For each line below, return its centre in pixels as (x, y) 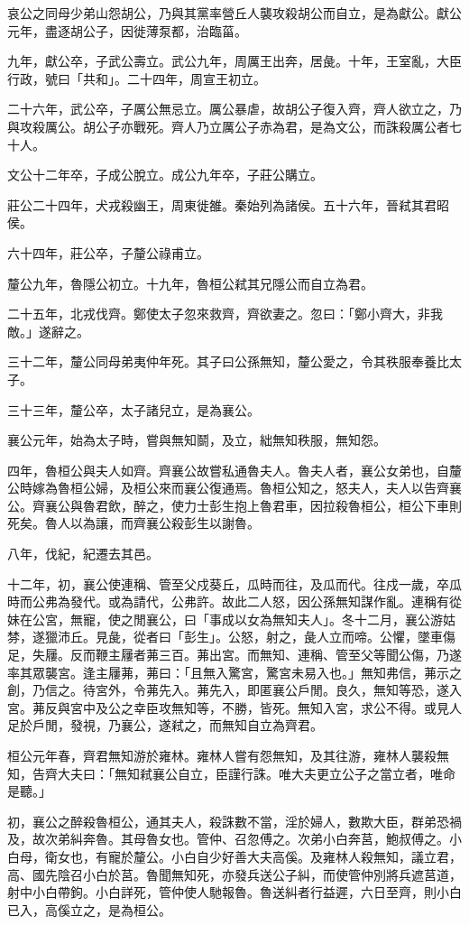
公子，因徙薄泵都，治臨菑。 (165, 30)
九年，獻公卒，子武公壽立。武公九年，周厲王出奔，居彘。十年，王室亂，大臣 (234, 61)
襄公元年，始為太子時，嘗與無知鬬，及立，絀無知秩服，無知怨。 (197, 440)
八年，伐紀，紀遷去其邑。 (83, 554)
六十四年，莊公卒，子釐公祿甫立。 (108, 252)
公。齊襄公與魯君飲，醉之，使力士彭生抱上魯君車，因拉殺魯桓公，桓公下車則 (234, 505)
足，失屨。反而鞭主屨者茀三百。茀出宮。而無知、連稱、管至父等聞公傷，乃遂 (234, 655)
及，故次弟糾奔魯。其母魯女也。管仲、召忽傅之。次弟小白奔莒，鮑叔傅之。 (228, 839)
